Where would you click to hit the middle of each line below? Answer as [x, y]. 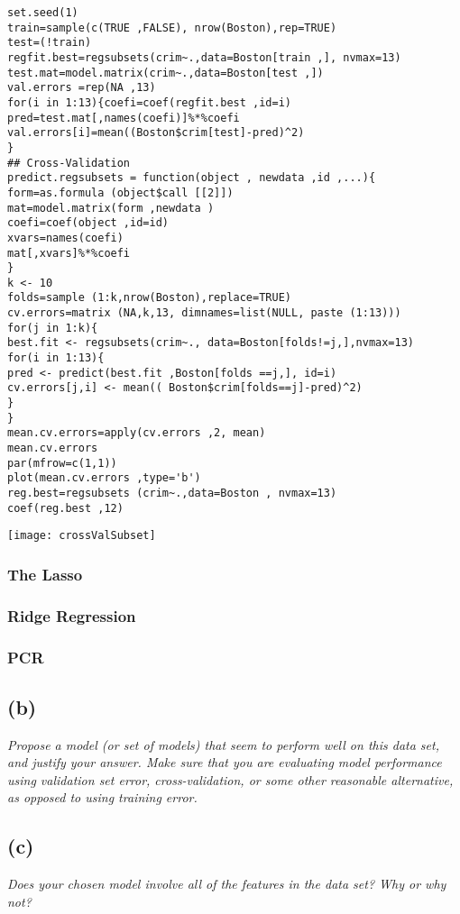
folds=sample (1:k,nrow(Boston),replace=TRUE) [149, 298]
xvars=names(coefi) [65, 238]
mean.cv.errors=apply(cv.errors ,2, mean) [137, 433]
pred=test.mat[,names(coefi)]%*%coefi [124, 118]
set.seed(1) [43, 13]
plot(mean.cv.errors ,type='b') [104, 478]
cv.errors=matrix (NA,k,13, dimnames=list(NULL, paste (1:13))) [204, 313]
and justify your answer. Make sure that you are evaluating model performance [225, 762]
